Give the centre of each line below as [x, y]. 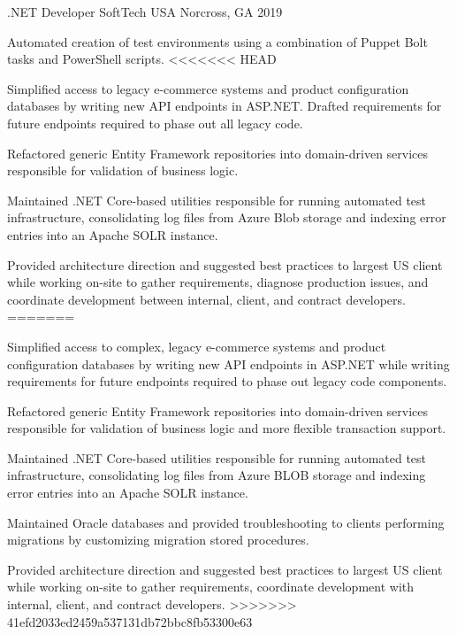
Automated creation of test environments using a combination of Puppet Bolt [217, 41]
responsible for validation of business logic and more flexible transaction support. [227, 428]
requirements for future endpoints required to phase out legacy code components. [227, 381]
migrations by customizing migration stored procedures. [158, 540]
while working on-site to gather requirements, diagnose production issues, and [218, 282]
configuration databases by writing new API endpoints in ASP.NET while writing [228, 363]
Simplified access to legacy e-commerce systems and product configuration [208, 88]
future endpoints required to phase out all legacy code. [155, 123]
